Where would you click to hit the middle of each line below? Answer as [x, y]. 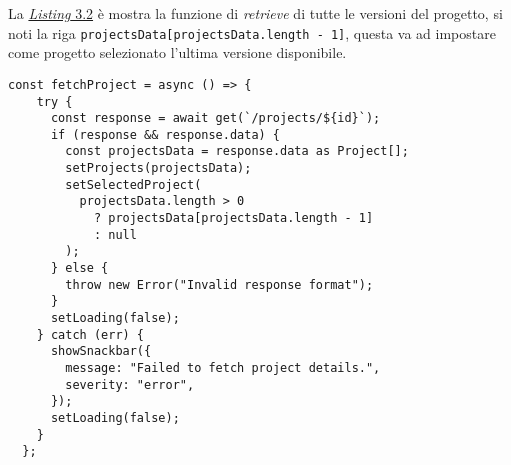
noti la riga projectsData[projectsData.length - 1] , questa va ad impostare [252, 32]
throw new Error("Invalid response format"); [219, 284]
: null [115, 234]
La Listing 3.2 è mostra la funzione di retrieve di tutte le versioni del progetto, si [255, 13]
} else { [79, 268]
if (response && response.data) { [165, 134]
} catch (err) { [90, 334]
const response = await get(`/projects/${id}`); [215, 118]
